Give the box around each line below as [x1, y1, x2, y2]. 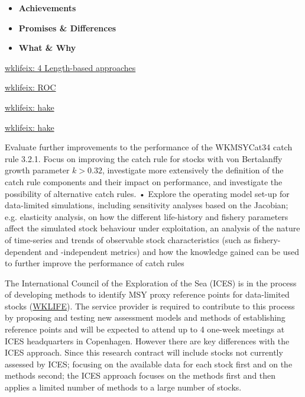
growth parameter [5, 164, 70, 176]
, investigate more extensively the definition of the [102, 164, 284, 176]
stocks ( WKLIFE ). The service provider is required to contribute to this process [5, 299, 295, 312]
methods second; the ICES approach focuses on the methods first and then [5, 369, 276, 382]
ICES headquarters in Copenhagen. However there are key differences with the [5, 334, 290, 347]
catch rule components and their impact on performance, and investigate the [5, 175, 283, 188]
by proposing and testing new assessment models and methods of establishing [5, 311, 285, 324]
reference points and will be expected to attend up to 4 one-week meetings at [5, 323, 285, 335]
